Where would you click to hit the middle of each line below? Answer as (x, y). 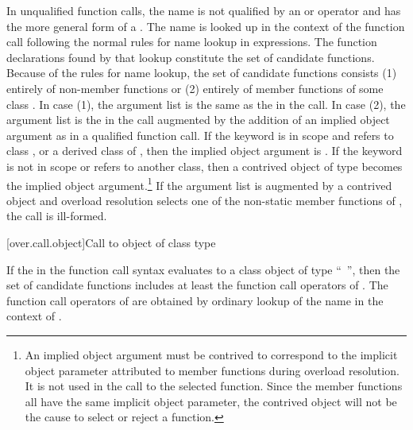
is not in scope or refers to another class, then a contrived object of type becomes (205, 166)
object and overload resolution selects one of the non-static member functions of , (205, 200)
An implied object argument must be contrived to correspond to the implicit (211, 354)
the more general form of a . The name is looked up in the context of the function (206, 26)
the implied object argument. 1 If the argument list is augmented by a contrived (199, 184)
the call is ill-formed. (57, 216)
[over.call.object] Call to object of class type (111, 242)
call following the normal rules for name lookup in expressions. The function (192, 42)
